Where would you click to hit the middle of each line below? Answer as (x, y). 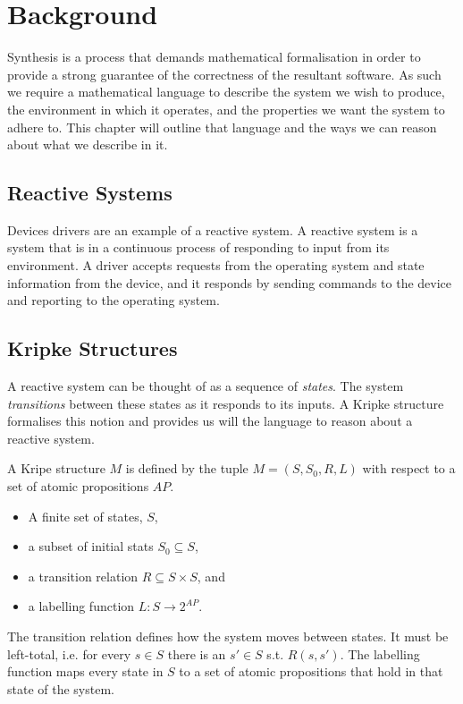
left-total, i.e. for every (69, 653)
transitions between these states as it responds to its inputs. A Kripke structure (226, 403)
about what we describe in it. (88, 144)
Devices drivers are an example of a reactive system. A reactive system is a (213, 229)
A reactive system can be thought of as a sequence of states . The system (206, 386)
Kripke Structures (93, 348)
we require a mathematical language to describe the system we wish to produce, (226, 92)
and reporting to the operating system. (114, 300)
